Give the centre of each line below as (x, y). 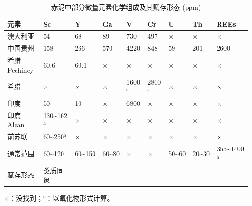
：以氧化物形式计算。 (80, 198)
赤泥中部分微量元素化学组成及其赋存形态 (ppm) (126, 7)
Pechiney (21, 69)
